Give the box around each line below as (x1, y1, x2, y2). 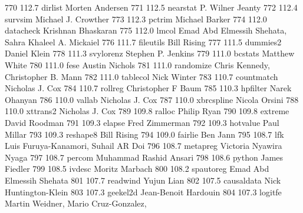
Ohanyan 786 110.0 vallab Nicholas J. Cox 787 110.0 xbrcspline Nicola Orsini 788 (5, 93, 299, 105)
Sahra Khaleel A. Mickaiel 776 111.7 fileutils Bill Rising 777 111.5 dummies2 (5, 35, 282, 48)
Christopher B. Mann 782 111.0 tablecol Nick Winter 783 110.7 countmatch (5, 70, 278, 82)
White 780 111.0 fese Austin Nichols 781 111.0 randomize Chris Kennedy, (5, 58, 270, 71)
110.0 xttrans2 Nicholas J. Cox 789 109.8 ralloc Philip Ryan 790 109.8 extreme (5, 105, 289, 117)
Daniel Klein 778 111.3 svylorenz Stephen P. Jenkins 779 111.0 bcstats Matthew (5, 47, 295, 59)
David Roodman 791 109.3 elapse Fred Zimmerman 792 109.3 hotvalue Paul (5, 116, 279, 128)
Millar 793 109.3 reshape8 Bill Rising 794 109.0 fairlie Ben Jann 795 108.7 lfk (5, 128, 284, 140)
